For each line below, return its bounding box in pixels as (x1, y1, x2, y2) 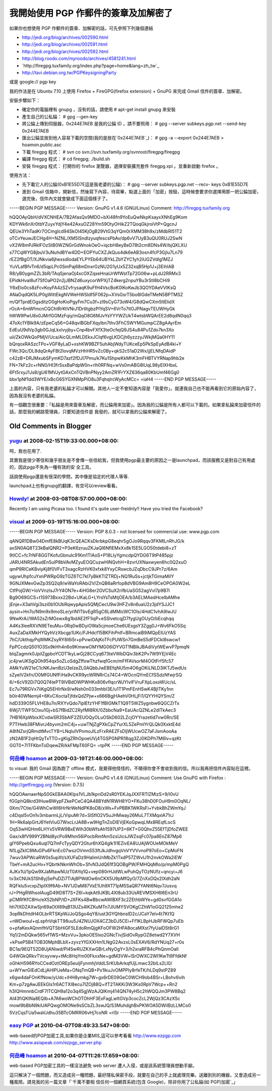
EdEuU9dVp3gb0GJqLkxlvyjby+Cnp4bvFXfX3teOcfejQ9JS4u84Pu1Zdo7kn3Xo (9, 327, 174, 333)
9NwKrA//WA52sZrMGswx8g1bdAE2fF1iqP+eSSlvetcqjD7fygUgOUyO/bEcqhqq (9, 616, 174, 622)
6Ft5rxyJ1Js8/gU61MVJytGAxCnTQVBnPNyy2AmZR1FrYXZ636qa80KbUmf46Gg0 (9, 369, 180, 375)
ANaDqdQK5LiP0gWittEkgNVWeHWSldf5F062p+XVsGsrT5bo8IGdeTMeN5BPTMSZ (9, 292, 183, 298)
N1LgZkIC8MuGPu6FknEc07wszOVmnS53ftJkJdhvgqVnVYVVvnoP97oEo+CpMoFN (9, 847, 183, 853)
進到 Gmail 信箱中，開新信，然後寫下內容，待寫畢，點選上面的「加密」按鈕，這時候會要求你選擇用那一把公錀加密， (22, 188, 261, 194)
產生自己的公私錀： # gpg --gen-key (22, 113, 98, 119)
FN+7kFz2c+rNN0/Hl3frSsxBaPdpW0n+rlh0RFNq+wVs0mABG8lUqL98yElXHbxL (9, 362, 178, 368)
